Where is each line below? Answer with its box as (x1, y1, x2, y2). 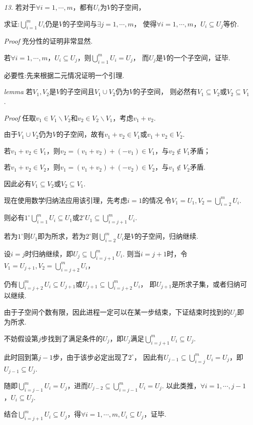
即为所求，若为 (38, 231, 86, 241)
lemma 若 (4, 86, 33, 97)
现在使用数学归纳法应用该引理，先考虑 (4, 195, 127, 205)
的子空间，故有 (56, 129, 105, 139)
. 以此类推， (161, 380, 201, 390)
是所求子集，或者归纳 (171, 278, 240, 289)
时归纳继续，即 (25, 248, 73, 258)
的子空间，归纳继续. (135, 231, 199, 241)
